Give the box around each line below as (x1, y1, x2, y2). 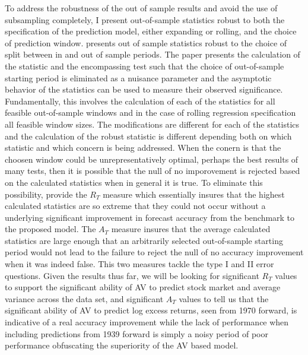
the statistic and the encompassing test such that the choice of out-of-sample (5, 59, 284, 72)
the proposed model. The (5, 223, 96, 235)
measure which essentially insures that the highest (103, 188, 285, 200)
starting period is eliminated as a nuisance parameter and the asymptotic (5, 71, 272, 84)
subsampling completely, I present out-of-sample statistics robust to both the (5, 13, 285, 26)
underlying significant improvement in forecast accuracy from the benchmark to (5, 211, 295, 223)
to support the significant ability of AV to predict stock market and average (5, 281, 281, 293)
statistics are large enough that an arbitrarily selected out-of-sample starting (5, 234, 283, 246)
